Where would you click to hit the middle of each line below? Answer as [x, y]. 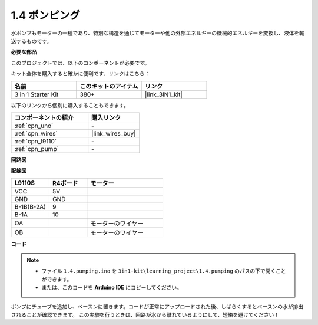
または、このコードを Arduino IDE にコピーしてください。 [112, 288]
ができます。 [57, 279]
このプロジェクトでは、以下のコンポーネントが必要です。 [80, 63]
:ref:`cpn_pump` [37, 149]
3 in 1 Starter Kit [37, 94]
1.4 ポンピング [45, 15]
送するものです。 [32, 41]
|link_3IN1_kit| [163, 94]
